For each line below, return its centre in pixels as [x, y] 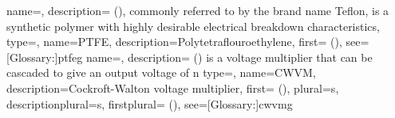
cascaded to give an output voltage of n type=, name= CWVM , [161, 72]
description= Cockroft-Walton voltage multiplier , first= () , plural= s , [173, 88]
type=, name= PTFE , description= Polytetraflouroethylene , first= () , [174, 42]
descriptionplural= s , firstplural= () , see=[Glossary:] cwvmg [150, 103]
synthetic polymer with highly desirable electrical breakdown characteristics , [194, 26]
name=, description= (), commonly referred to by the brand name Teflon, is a [198, 10]
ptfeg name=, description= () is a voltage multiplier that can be [215, 57]
